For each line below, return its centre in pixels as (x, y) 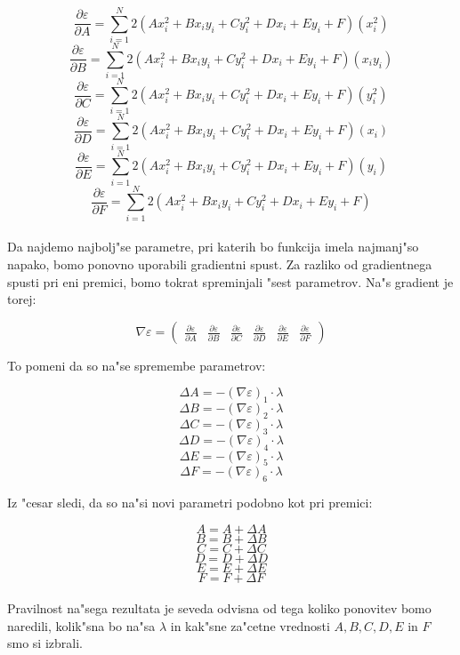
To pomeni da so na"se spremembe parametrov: (137, 365)
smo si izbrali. (45, 643)
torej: (22, 299)
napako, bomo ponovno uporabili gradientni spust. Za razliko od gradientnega (220, 264)
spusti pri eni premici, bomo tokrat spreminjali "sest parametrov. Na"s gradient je (230, 281)
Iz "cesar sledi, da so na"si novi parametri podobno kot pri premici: (190, 503)
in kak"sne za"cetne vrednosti (250, 625)
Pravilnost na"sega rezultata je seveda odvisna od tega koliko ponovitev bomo (219, 608)
